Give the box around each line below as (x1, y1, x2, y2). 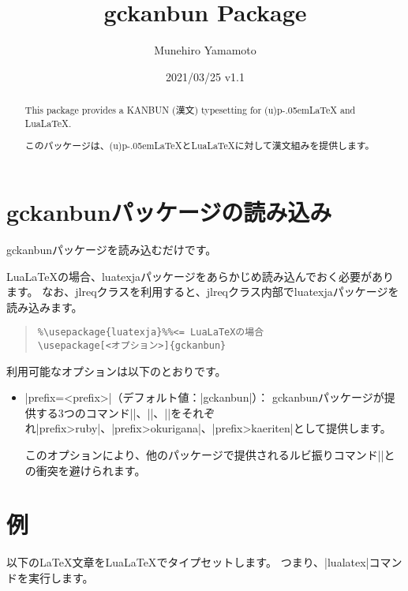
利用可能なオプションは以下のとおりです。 (6, 362, 226, 379)
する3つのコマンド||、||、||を (36, 404, 182, 421)
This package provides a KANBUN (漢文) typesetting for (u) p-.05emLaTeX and (24, 103, 356, 117)
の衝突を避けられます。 (24, 462, 146, 478)
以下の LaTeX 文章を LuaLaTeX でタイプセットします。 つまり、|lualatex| (6, 554, 369, 570)
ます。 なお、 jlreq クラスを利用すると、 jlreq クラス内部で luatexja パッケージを (6, 283, 399, 300)
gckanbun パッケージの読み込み (6, 195, 332, 227)
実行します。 (28, 569, 94, 585)
